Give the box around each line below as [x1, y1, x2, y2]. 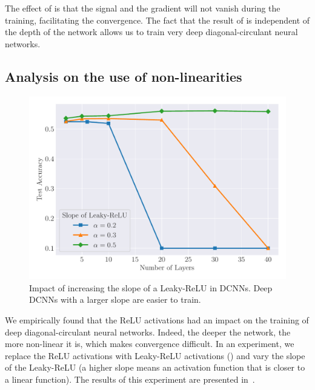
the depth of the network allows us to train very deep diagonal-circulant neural [5, 25, 298, 38]
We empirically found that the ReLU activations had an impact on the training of [5, 314, 309, 326]
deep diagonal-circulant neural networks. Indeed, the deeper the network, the [5, 325, 291, 338]
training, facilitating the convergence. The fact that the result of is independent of [5, 13, 310, 26]
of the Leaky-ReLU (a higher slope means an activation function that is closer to [5, 361, 305, 374]
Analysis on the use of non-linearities [5, 67, 242, 85]
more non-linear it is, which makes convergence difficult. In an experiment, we [5, 337, 294, 350]
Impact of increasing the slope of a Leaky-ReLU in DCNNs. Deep [29, 281, 273, 294]
